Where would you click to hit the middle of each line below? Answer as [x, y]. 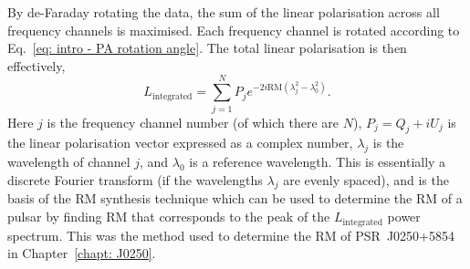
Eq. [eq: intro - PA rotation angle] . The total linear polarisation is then [207, 48]
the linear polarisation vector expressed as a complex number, [180, 143]
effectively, [37, 65]
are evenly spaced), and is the [366, 179]
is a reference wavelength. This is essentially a [318, 162]
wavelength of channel [69, 162]
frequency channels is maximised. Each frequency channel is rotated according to [234, 30]
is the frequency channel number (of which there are [193, 122]
